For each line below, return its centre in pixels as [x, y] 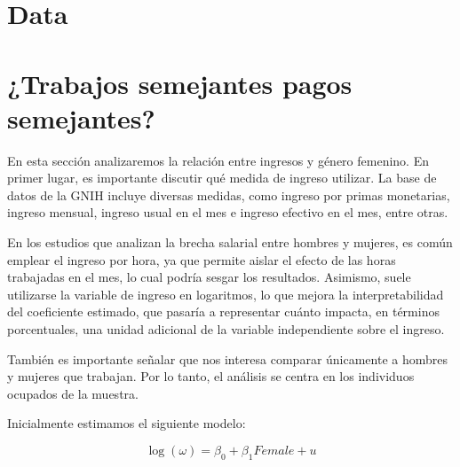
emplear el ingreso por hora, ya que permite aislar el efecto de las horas [202, 259]
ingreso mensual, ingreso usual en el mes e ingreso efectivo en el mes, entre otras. [228, 212]
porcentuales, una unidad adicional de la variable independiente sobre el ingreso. [226, 329]
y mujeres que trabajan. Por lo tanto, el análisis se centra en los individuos [211, 376]
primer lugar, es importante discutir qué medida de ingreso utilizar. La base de [222, 178]
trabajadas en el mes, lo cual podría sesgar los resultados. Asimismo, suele [209, 277]
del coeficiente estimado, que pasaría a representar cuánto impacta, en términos [223, 311]
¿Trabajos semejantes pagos [180, 83]
